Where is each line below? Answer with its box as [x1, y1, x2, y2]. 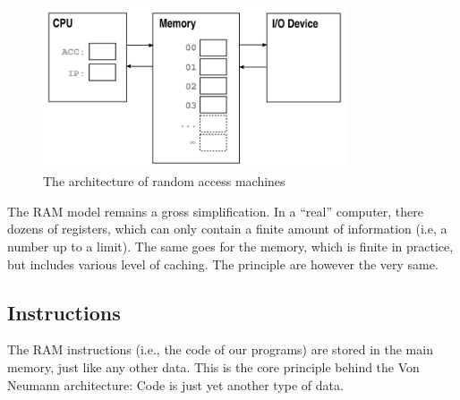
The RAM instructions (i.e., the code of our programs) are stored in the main [7, 340, 433, 359]
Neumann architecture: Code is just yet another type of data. [7, 375, 344, 394]
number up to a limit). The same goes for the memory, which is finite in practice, [7, 236, 454, 255]
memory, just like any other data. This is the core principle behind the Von [7, 357, 420, 376]
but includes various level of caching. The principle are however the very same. [7, 254, 439, 273]
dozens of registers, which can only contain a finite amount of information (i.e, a [7, 219, 447, 238]
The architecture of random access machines [43, 172, 285, 191]
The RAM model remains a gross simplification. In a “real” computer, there [7, 201, 423, 220]
